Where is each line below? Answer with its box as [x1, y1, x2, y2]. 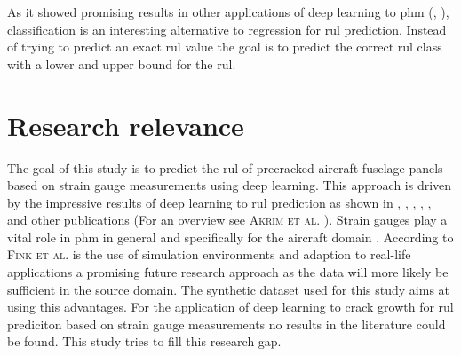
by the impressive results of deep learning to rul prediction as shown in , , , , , [7, 193, 432, 211]
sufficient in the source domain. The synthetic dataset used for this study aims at [7, 280, 450, 298]
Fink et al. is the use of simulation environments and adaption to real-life [7, 245, 411, 264]
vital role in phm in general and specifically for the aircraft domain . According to [7, 227, 454, 246]
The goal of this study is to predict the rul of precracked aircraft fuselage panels [7, 158, 443, 177]
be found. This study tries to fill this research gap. [7, 332, 282, 351]
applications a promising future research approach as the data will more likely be [7, 263, 449, 281]
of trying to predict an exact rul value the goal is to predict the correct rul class [7, 37, 442, 56]
